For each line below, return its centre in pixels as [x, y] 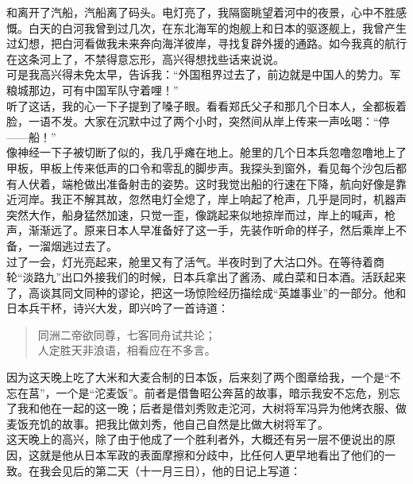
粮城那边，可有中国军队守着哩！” [93, 89]
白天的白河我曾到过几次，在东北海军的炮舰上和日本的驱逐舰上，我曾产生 [217, 27]
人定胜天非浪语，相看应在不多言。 [127, 350]
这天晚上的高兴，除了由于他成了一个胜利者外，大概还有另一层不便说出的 [195, 439]
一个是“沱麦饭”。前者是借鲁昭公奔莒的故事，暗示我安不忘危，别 [222, 392]
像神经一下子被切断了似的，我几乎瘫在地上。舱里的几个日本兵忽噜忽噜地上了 [206, 152]
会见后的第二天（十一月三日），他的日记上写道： [176, 470]
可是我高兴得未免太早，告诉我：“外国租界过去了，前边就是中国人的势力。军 [204, 74]
